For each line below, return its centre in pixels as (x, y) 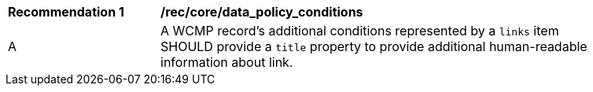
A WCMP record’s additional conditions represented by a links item (360, 31)
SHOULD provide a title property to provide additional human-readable (374, 46)
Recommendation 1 (66, 12)
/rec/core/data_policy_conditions (262, 12)
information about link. (227, 62)
